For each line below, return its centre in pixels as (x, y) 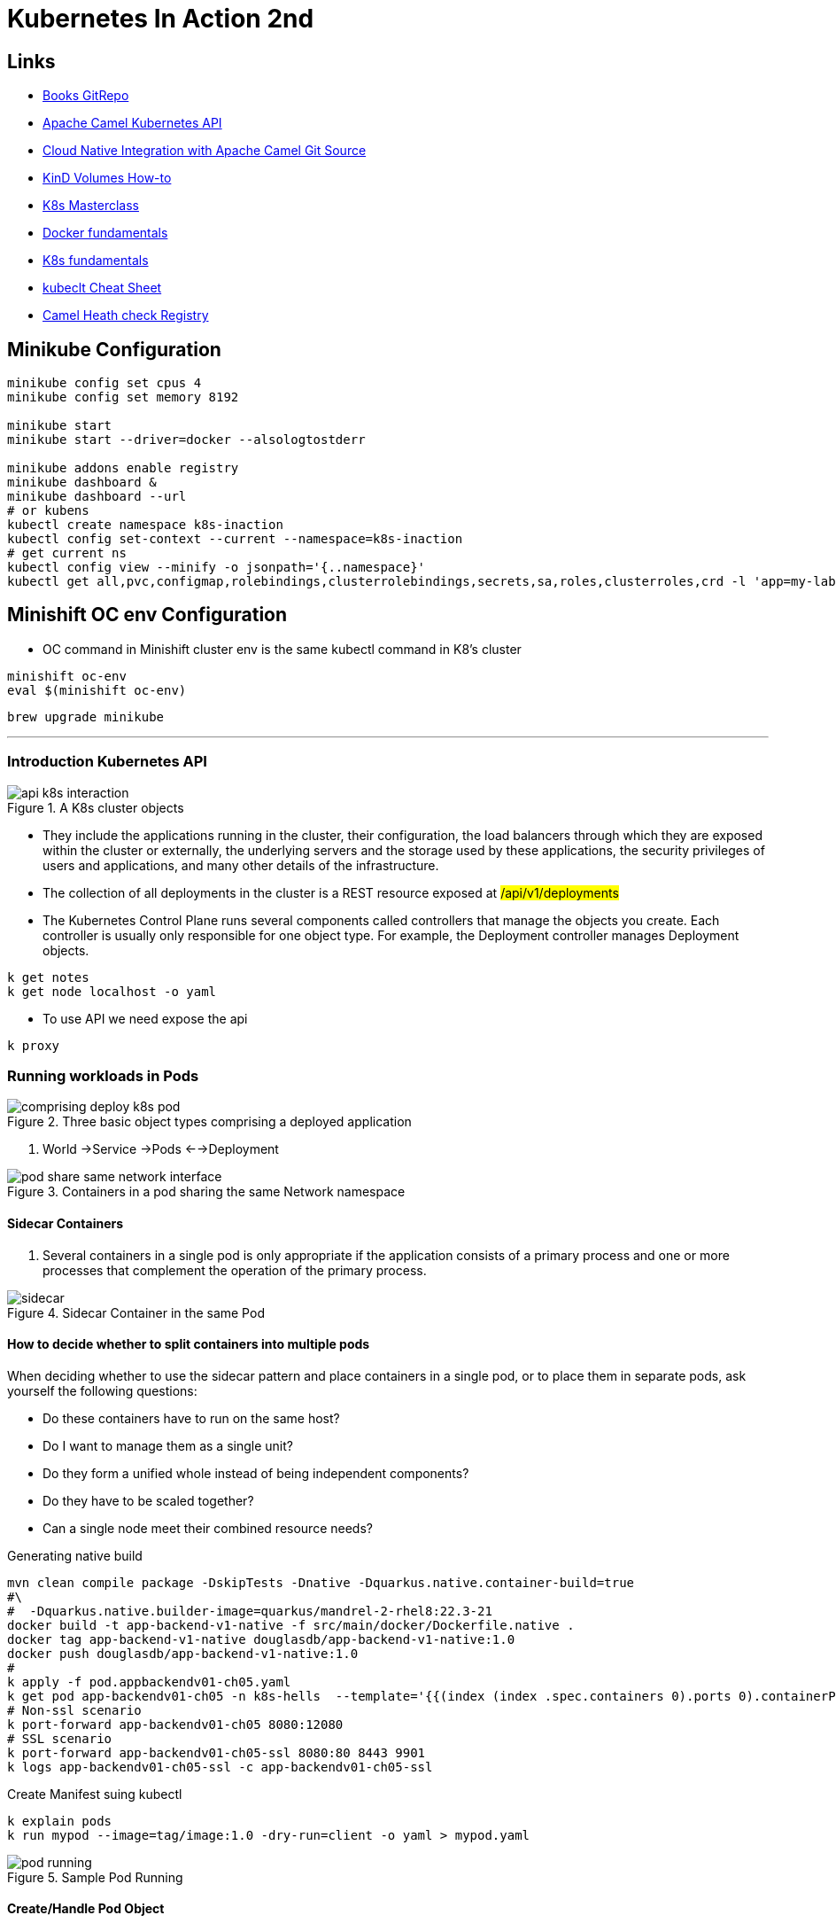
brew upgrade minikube (86, 716)
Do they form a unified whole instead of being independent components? (256, 1473)
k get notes (48, 977)
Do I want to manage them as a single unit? (168, 1445)
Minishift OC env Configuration (147, 615)
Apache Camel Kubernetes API (132, 123)
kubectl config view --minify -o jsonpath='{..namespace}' (217, 568)
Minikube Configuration (114, 349)
